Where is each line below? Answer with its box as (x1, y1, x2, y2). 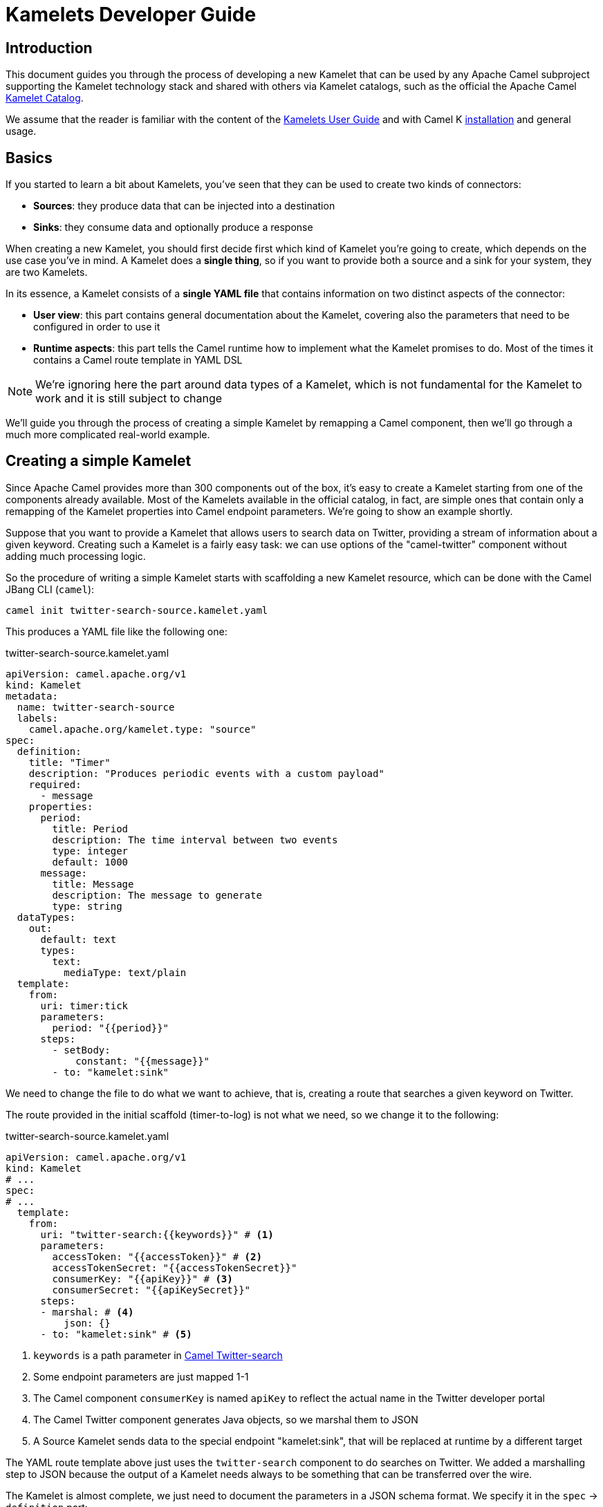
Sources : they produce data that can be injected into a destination (33, 200, 335, 212)
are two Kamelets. (6, 266, 88, 279)
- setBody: (52, 1044, 111, 1056)
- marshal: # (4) (40, 1306, 134, 1318)
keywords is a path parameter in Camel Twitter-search (33, 1349, 283, 1361)
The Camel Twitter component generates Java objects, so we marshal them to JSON (33, 1413, 418, 1425)
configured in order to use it (33, 321, 160, 333)
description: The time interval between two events (52, 834, 338, 845)
